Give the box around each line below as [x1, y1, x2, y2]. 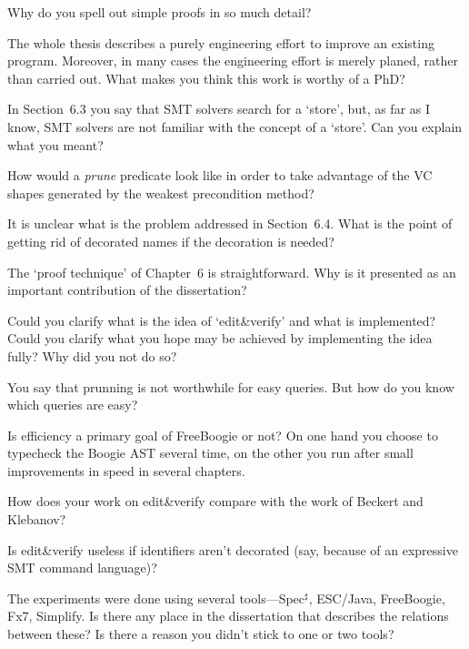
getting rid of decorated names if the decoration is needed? [7, 231, 334, 250]
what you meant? [7, 135, 104, 154]
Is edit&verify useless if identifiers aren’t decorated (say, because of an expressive [7, 540, 458, 559]
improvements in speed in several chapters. [7, 461, 245, 480]
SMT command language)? [7, 558, 157, 577]
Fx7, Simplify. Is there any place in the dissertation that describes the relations [7, 606, 449, 625]
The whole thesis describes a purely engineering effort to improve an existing [7, 33, 434, 52]
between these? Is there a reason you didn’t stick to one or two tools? [7, 624, 394, 644]
